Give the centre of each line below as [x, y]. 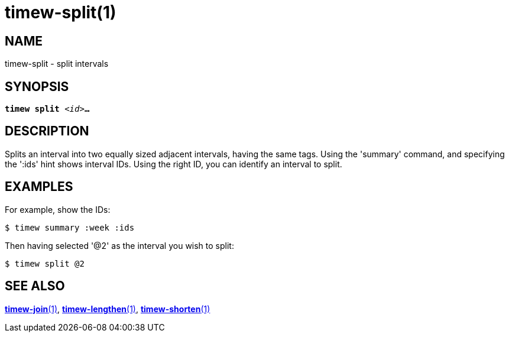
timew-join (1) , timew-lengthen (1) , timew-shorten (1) [108, 309]
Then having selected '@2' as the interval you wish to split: [119, 245]
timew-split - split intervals [57, 64]
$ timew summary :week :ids [70, 227]
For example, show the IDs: [58, 209]
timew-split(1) [61, 12]
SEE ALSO [35, 286]
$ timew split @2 [45, 263]
